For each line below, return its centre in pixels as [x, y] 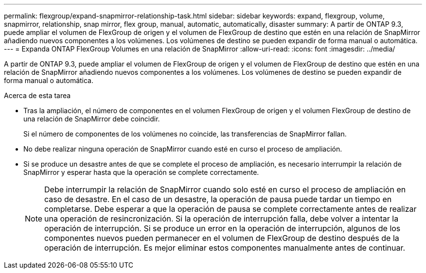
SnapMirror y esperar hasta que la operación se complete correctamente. [141, 172]
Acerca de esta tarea [37, 95]
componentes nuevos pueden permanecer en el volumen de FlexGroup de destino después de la [222, 238]
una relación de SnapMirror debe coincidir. [92, 119]
